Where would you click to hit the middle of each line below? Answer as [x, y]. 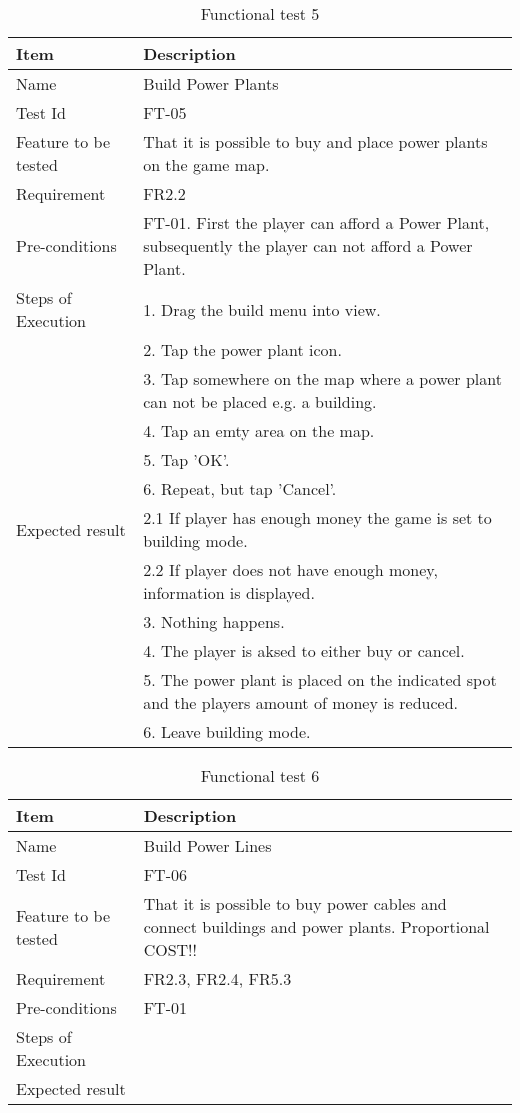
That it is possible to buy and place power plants [315, 141]
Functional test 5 [260, 13]
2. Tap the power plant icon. [242, 349]
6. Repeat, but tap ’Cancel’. [240, 488]
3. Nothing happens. [214, 621]
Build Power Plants [211, 83]
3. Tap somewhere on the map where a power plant [322, 378]
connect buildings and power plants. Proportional [316, 926]
